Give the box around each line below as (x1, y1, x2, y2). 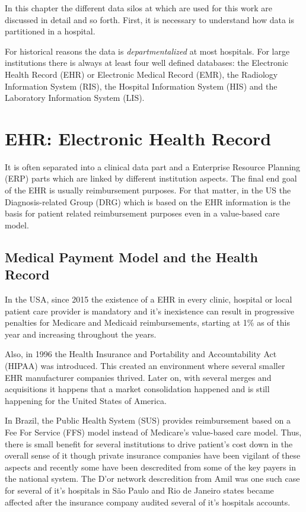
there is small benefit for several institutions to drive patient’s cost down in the (5, 437, 293, 450)
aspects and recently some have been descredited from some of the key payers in (5, 460, 296, 473)
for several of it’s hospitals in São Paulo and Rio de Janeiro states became (5, 484, 274, 496)
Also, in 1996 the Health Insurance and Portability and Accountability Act (5, 348, 277, 360)
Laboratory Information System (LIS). (5, 91, 145, 104)
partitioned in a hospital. (5, 25, 95, 37)
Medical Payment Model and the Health (5, 247, 258, 266)
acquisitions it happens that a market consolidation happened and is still (5, 383, 270, 395)
